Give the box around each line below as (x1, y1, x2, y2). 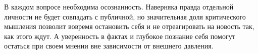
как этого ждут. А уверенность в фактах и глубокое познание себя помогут (4, 30, 235, 41)
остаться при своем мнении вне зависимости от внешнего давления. (4, 40, 214, 51)
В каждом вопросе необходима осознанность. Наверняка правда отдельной (4, 1, 234, 11)
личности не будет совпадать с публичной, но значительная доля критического (4, 11, 246, 21)
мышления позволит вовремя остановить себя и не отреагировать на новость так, (4, 21, 254, 31)
